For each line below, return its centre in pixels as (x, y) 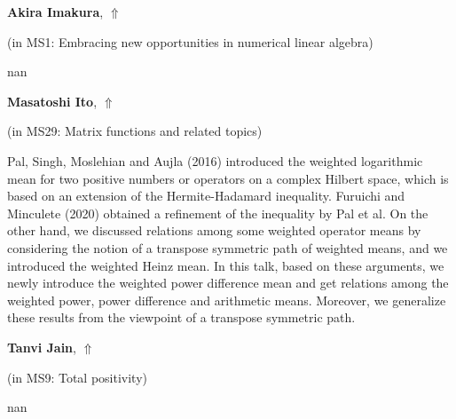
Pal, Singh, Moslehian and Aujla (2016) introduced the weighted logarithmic (215, 160)
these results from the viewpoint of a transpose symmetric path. (181, 317)
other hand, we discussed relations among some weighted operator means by (214, 230)
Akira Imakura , (55, 12)
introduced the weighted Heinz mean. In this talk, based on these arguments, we (226, 265)
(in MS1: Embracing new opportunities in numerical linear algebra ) (190, 41)
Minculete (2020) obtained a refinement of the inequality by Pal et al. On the (218, 213)
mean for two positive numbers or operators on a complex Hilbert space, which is (228, 178)
